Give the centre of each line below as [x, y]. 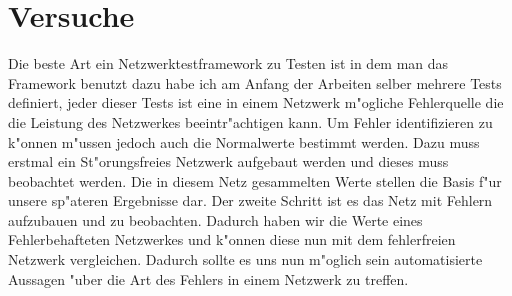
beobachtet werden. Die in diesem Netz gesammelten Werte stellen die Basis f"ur [255, 180]
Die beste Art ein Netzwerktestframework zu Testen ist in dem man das [228, 63]
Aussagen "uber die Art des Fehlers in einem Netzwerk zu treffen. [208, 278]
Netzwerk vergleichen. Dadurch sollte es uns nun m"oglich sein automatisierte [245, 259]
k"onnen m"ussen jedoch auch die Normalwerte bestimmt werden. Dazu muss [244, 141]
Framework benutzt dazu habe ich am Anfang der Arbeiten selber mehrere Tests [255, 82]
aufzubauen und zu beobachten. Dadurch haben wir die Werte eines [215, 219]
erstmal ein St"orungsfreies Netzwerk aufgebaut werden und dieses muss [228, 161]
